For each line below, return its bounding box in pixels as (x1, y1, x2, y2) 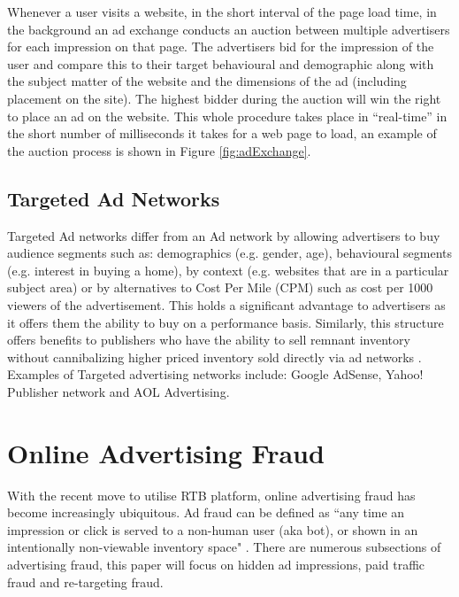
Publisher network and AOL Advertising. (7, 382, 230, 400)
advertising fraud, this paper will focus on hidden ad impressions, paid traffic (7, 554, 425, 573)
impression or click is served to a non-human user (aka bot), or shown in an (7, 520, 418, 539)
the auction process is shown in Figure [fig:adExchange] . (7, 141, 311, 159)
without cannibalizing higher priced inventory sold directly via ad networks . (7, 347, 422, 366)
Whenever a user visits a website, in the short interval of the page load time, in (7, 3, 437, 20)
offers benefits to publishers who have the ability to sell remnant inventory (7, 330, 410, 349)
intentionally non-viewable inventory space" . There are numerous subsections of (7, 538, 441, 556)
